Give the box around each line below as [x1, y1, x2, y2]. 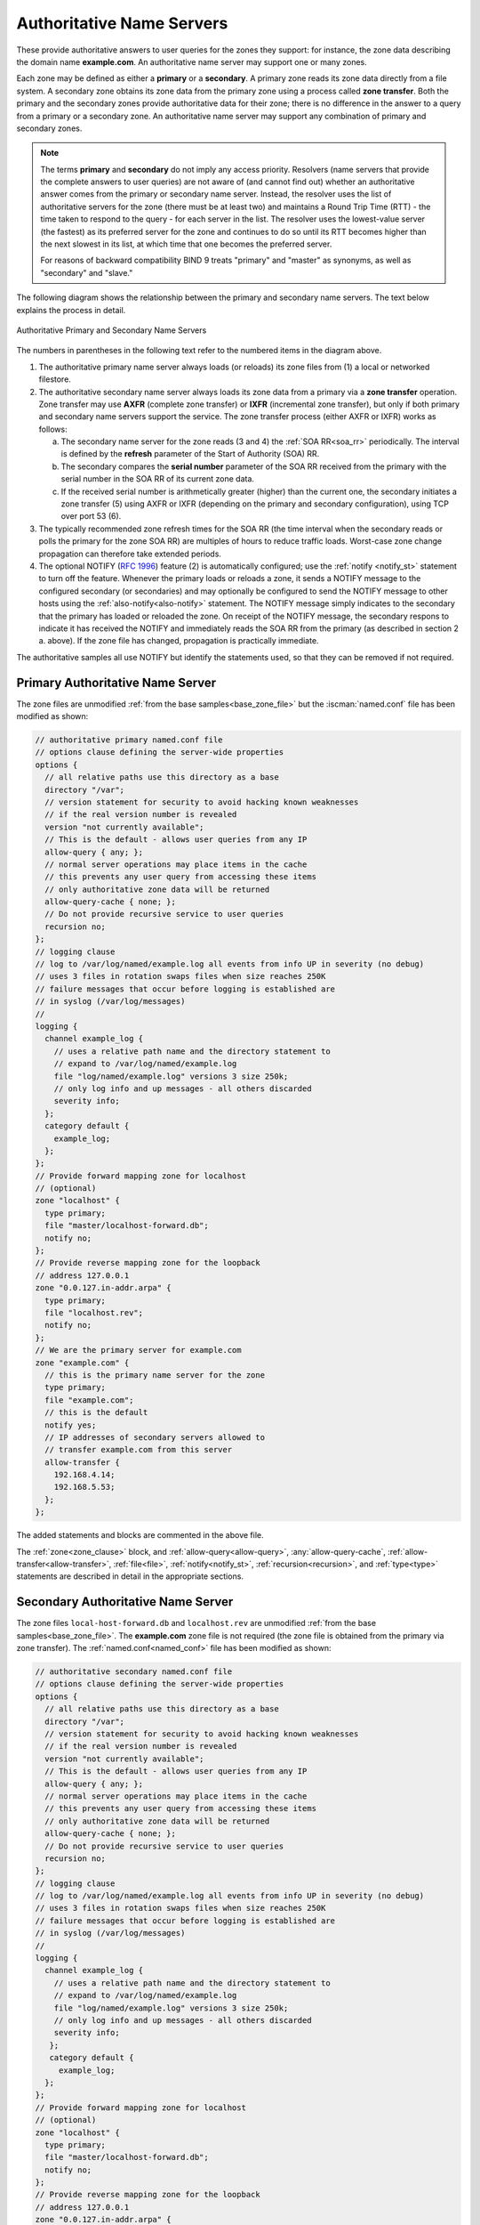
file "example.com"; [44, 1395, 134, 1405]
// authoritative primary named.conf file [35, 735, 223, 745]
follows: [38, 424, 68, 434]
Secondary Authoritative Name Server [16, 1594, 234, 1610]
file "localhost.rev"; [44, 1307, 144, 1317]
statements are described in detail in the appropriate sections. [16, 1571, 244, 1582]
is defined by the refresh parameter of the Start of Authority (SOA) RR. [60, 449, 320, 459]
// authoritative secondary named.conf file [35, 1667, 233, 1677]
